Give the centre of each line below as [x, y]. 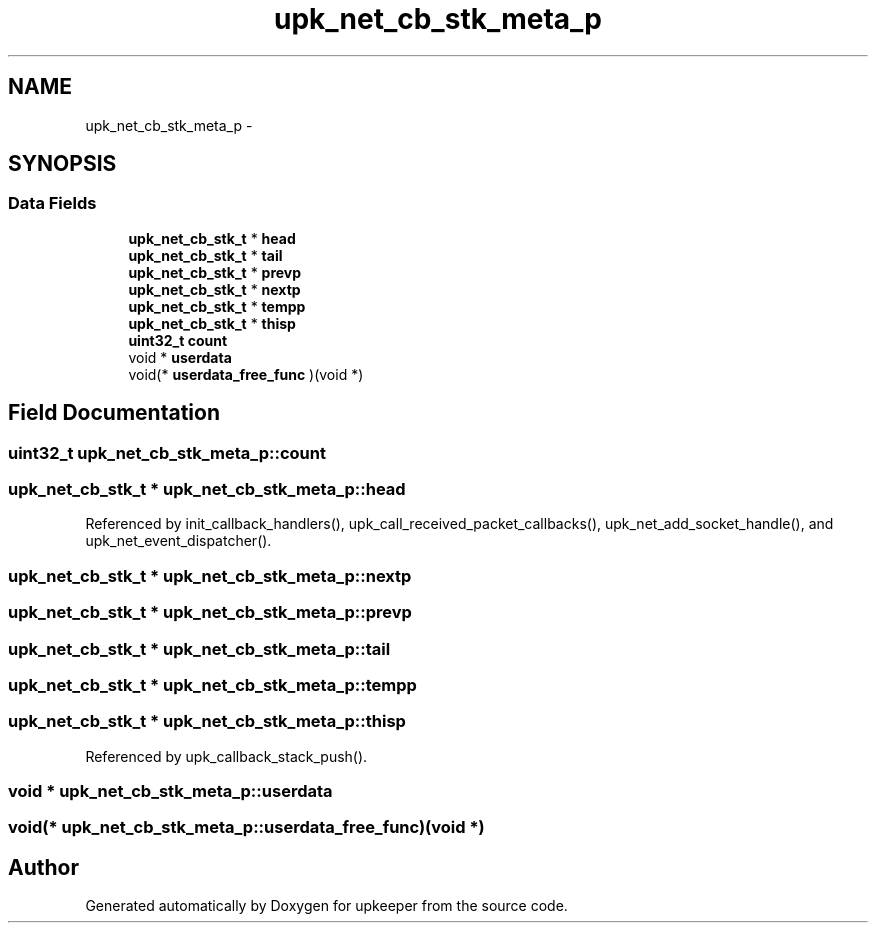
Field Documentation [114, 413]
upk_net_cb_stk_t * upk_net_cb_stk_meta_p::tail [199, 648]
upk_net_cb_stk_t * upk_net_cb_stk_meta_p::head [207, 489]
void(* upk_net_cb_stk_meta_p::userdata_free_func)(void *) [246, 827]
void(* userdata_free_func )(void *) [246, 374]
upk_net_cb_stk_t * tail [205, 255]
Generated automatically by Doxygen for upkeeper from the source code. [326, 906]
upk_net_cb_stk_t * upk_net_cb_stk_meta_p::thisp [207, 721]
